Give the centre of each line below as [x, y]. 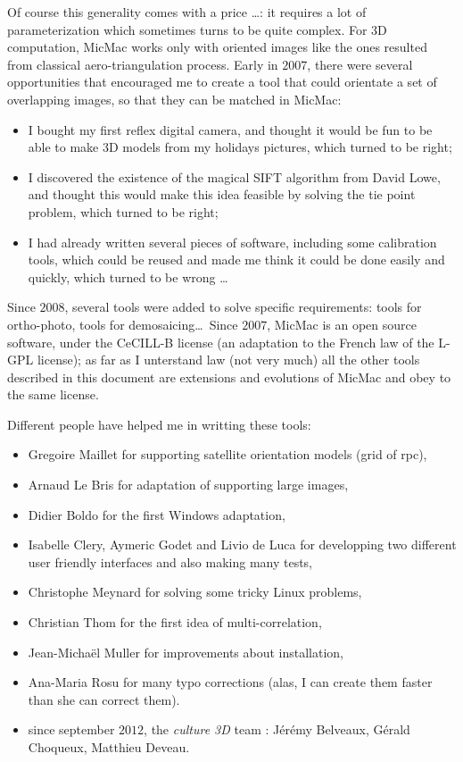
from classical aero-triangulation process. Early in [143, 64]
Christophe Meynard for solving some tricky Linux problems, [195, 592]
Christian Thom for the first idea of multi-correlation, [175, 622]
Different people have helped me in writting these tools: [159, 424]
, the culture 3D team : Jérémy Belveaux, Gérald [277, 729]
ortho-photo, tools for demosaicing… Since [123, 324]
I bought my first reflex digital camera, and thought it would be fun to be [230, 129]
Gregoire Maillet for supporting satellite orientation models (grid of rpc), [227, 454]
